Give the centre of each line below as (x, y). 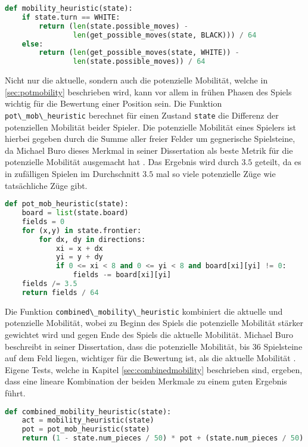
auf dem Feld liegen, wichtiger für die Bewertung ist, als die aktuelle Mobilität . (150, 358)
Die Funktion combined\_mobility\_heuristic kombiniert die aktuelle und (144, 311)
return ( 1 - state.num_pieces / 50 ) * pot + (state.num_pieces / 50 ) (163, 438)
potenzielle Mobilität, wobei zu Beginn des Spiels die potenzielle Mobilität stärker (154, 323)
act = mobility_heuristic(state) (88, 420)
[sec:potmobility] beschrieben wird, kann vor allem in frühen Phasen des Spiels (148, 91)
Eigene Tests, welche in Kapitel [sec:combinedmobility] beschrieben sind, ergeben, (154, 369)
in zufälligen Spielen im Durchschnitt (72, 173)
